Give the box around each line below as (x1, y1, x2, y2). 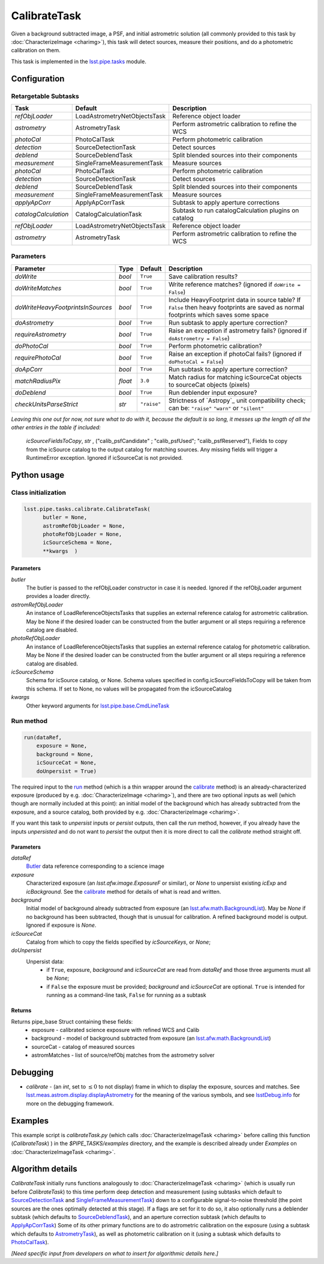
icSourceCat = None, (36, 759, 97, 766)
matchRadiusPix (14, 376, 61, 385)
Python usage (11, 470, 65, 480)
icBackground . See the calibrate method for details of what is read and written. (26, 888, 221, 895)
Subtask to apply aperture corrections (172, 198, 280, 207)
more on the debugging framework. (26, 1100, 114, 1107)
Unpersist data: (26, 957, 64, 965)
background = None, (36, 751, 94, 757)
